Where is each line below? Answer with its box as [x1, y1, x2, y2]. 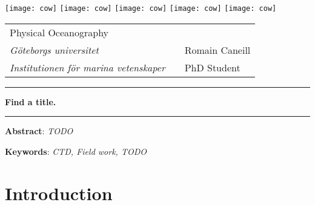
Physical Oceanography [10, 25, 109, 39]
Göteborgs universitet [10, 42, 99, 57]
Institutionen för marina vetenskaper [10, 60, 165, 74]
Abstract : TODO [5, 125, 73, 137]
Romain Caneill [184, 42, 251, 57]
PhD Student [184, 60, 240, 74]
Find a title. [5, 95, 56, 108]
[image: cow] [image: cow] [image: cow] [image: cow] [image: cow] [5, 4, 277, 13]
